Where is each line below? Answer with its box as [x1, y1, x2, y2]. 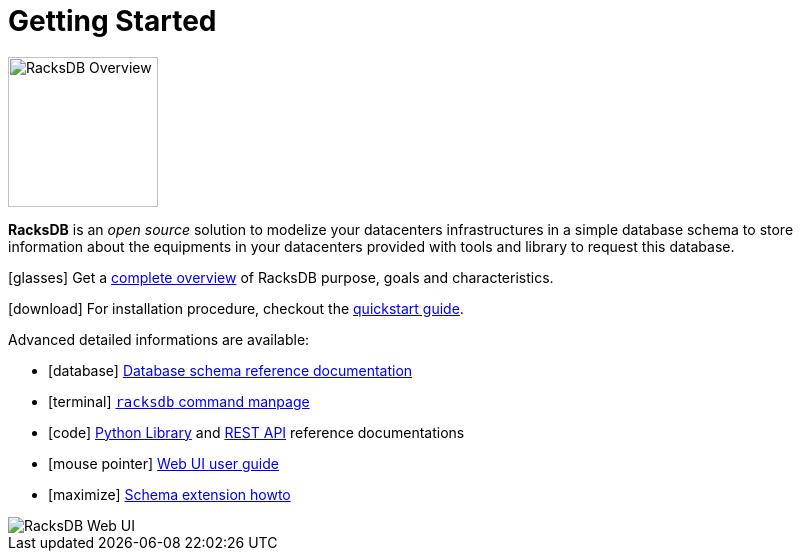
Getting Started [8, 4, 217, 38]
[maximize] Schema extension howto [48, 485, 291, 503]
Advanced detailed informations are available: [8, 330, 310, 348]
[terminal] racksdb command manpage [48, 392, 310, 410]
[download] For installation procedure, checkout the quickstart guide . [8, 299, 464, 317]
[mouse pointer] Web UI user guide [48, 454, 279, 472]
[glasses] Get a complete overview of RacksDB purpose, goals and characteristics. [8, 268, 554, 286]
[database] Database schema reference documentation [48, 361, 413, 379]
